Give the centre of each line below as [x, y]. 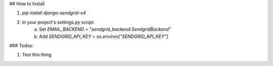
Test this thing [37, 55]
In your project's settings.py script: [58, 22]
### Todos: [21, 45]
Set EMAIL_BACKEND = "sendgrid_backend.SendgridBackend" [105, 29]
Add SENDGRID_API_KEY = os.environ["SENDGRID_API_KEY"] [104, 36]
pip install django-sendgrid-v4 [54, 13]
